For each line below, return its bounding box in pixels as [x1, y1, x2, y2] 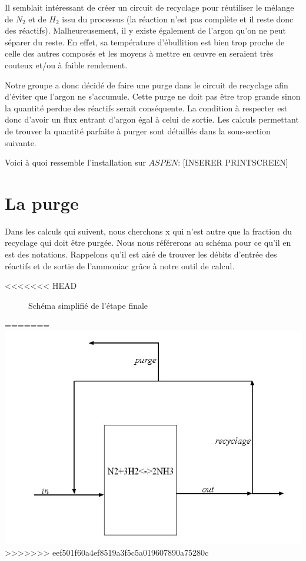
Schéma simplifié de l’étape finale [28, 299, 148, 311]
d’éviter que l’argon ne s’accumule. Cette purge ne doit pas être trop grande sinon [5, 90, 301, 103]
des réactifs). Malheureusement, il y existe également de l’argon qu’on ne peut [5, 24, 286, 37]
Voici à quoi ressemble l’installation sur [5, 156, 146, 169]
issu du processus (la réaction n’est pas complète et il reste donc [62, 12, 294, 25]
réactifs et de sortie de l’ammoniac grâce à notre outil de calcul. [5, 259, 235, 272]
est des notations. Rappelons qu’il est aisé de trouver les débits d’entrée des [5, 248, 277, 260]
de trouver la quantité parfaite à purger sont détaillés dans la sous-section [5, 124, 271, 137]
